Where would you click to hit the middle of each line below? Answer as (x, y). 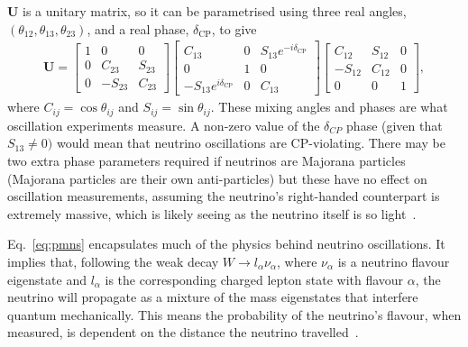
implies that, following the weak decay (113, 261)
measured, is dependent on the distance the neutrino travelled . (183, 332)
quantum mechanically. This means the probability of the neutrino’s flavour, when (234, 314)
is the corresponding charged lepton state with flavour (254, 279)
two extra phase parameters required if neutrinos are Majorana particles (206, 161)
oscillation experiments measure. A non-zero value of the (164, 125)
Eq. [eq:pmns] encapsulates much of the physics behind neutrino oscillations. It (226, 244)
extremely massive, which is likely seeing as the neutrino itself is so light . (212, 213)
